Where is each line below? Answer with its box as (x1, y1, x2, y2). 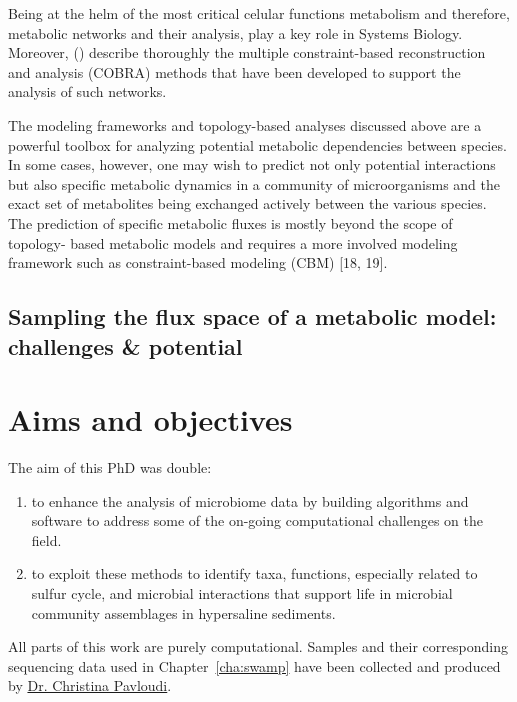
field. (31, 529, 62, 550)
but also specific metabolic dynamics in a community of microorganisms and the (8, 173, 500, 194)
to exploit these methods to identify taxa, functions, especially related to (31, 563, 478, 584)
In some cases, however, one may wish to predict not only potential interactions (8, 154, 496, 175)
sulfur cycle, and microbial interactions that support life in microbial (31, 582, 453, 603)
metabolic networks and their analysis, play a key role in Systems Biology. (8, 22, 463, 43)
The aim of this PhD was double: (8, 457, 212, 478)
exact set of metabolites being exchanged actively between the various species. (8, 193, 487, 214)
